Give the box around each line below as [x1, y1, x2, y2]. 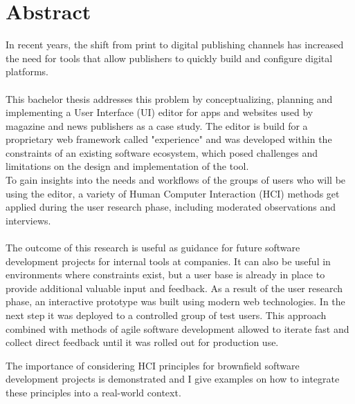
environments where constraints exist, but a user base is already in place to [6, 267, 325, 282]
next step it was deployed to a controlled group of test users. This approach [6, 308, 327, 322]
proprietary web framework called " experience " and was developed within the [6, 132, 332, 146]
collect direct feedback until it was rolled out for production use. [6, 335, 279, 349]
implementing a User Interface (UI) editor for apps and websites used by [6, 105, 313, 119]
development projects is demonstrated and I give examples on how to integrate [6, 372, 340, 386]
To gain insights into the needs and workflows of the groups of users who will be [6, 173, 346, 187]
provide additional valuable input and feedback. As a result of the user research [6, 280, 343, 295]
